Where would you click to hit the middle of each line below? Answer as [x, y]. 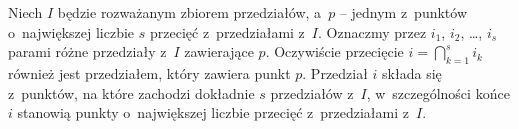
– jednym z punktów [403, 12]
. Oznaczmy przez [372, 31]
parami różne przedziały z [87, 51]
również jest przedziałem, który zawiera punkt [149, 72]
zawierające [219, 51]
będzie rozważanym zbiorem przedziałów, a [189, 12]
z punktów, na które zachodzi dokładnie [131, 92]
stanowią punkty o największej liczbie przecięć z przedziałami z [213, 112]
